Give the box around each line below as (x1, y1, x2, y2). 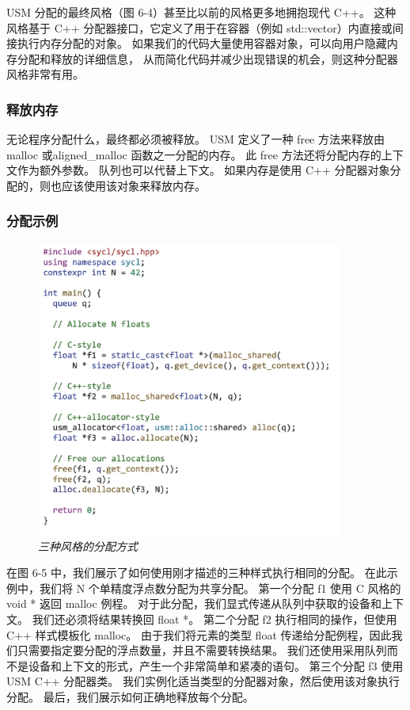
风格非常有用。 (6, 66, 84, 82)
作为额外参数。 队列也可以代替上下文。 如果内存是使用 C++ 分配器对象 (17, 162, 390, 178)
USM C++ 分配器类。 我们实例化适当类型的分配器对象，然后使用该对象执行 (6, 673, 400, 689)
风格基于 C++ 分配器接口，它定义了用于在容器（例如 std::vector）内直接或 (6, 19, 393, 36)
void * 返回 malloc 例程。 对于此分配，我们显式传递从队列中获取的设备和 (6, 595, 382, 612)
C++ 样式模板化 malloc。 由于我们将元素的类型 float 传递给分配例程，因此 (6, 626, 392, 643)
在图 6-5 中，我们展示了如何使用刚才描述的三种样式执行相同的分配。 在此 (6, 564, 387, 581)
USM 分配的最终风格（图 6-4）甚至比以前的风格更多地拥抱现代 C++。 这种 (6, 4, 397, 20)
